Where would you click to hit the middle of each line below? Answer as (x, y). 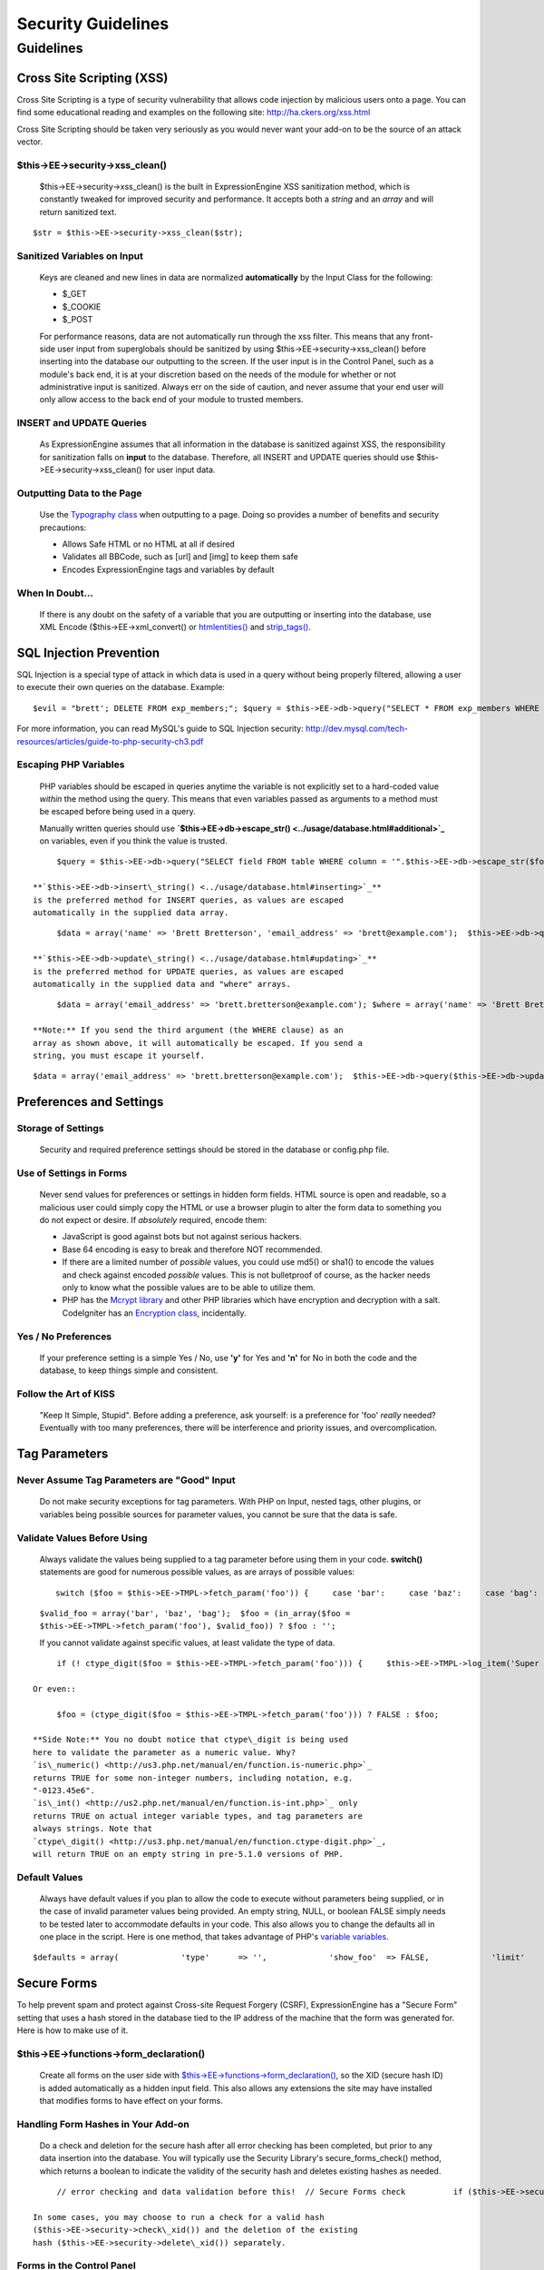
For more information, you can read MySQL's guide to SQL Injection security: (160, 729)
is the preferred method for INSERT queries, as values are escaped (188, 900)
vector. (30, 142)
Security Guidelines (93, 24)
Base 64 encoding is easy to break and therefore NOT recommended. (192, 1249)
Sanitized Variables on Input (80, 256)
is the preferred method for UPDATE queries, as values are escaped (188, 971)
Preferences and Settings (90, 1102)
